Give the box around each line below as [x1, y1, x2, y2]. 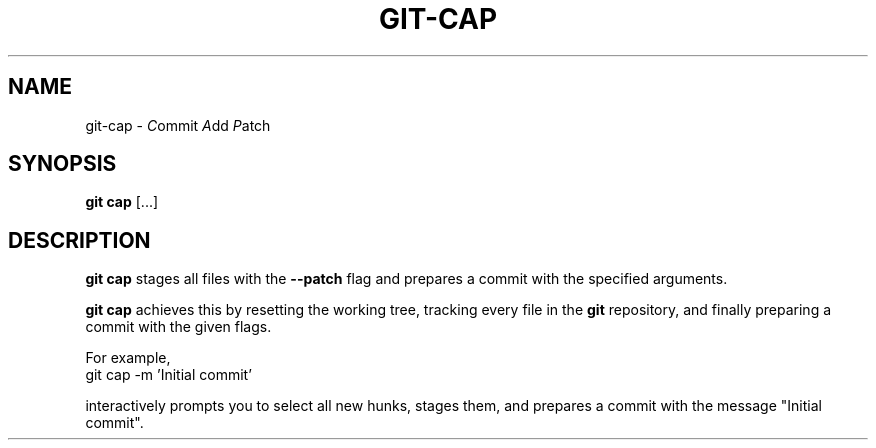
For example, [85, 349, 171, 367]
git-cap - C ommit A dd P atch [85, 116, 271, 134]
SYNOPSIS [8, 151, 117, 177]
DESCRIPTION [8, 227, 151, 253]
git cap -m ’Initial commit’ [85, 366, 252, 384]
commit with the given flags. [85, 318, 272, 336]
